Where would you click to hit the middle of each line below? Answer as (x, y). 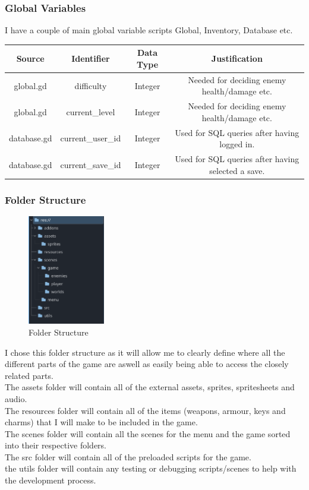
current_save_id (91, 164)
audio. (16, 398)
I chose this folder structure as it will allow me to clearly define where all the (145, 352)
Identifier (91, 59)
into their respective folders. (56, 445)
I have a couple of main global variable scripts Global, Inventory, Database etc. (149, 30)
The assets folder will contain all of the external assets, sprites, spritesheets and (150, 387)
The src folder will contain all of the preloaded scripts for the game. (128, 456)
